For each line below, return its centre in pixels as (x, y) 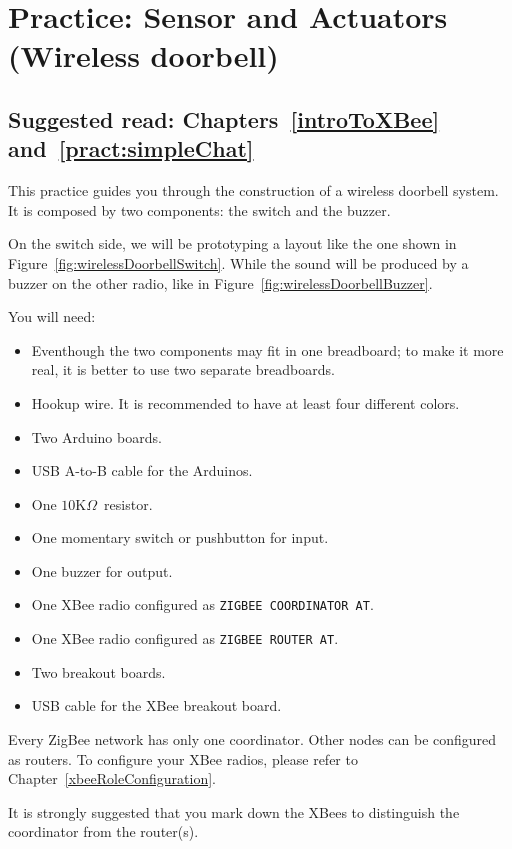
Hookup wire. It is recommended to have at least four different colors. (245, 402)
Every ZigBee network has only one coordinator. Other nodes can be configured (252, 738)
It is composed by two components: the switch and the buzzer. (199, 209)
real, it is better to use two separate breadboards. (183, 369)
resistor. (128, 503)
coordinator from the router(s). (103, 831)
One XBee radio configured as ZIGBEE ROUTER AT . (185, 638)
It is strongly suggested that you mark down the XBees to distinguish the (234, 811)
